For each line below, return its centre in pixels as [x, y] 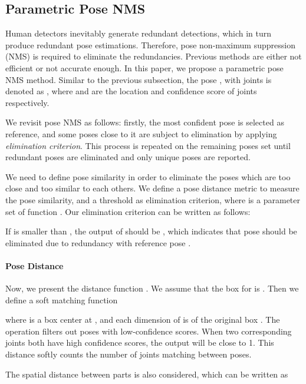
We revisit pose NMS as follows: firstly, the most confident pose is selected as [145, 122]
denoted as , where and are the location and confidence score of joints [131, 91]
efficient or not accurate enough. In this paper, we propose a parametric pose [144, 67]
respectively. [27, 102]
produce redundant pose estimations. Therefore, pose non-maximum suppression [150, 44]
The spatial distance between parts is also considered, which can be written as [147, 374]
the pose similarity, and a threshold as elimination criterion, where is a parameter [153, 199]
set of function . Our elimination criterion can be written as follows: [128, 211]
